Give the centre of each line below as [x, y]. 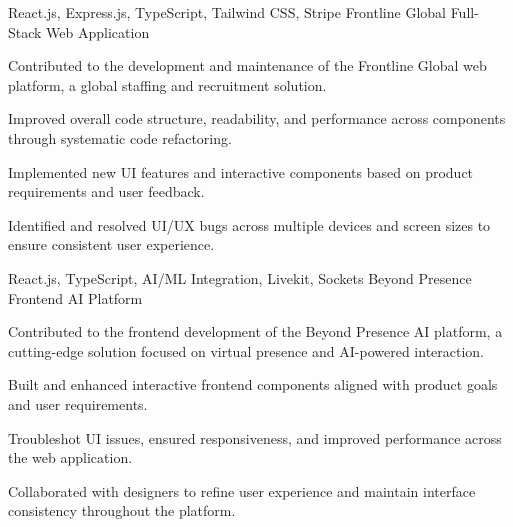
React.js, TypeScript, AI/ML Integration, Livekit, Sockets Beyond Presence [240, 277]
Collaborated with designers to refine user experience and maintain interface [242, 490]
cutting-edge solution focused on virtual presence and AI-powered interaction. [246, 350]
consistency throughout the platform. [122, 510]
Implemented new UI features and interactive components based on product [241, 171]
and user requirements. [78, 403]
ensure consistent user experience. [111, 244]
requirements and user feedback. [106, 191]
